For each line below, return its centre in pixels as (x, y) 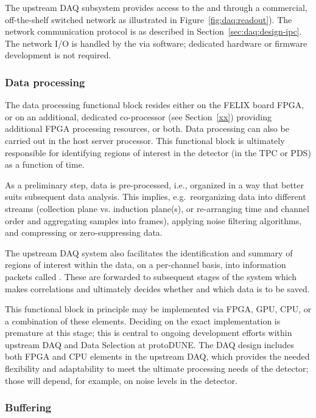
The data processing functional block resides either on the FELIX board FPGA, (155, 105)
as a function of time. (45, 164)
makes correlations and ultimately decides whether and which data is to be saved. (157, 288)
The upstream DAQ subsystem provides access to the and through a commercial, (156, 7)
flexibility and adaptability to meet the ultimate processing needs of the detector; (157, 368)
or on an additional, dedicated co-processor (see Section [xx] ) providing (138, 116)
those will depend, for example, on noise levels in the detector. (121, 380)
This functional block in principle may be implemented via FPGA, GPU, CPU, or (158, 309)
